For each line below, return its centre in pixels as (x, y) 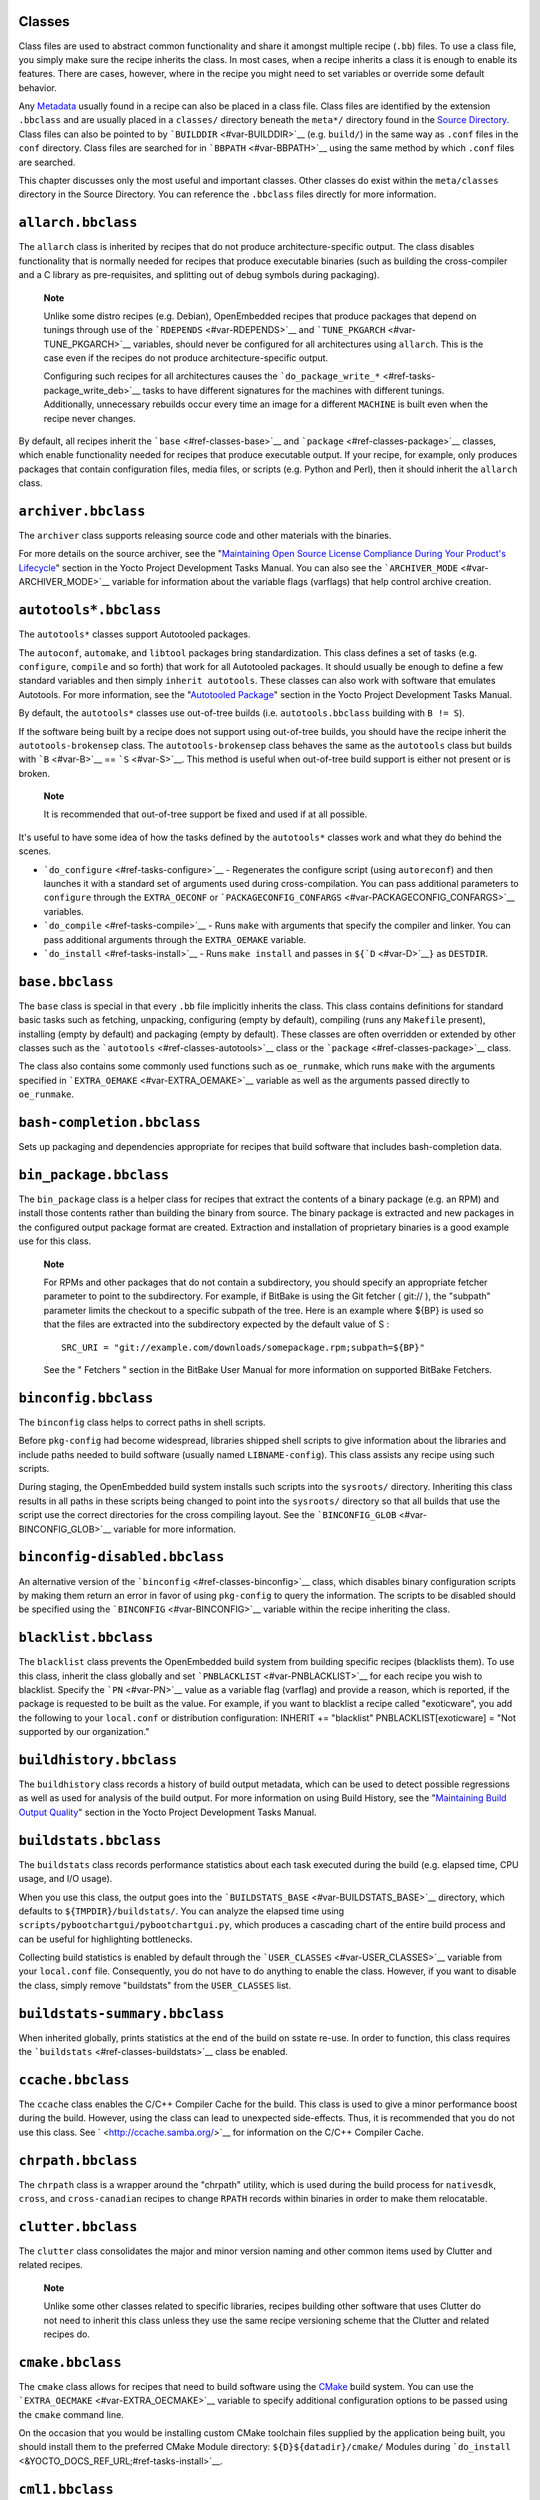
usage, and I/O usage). (65, 1879)
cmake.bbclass (70, 2362)
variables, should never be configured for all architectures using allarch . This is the (308, 344)
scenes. (35, 851)
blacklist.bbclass (86, 1638)
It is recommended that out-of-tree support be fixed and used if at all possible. (205, 814)
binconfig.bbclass (86, 1398)
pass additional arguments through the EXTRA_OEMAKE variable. (175, 939)
